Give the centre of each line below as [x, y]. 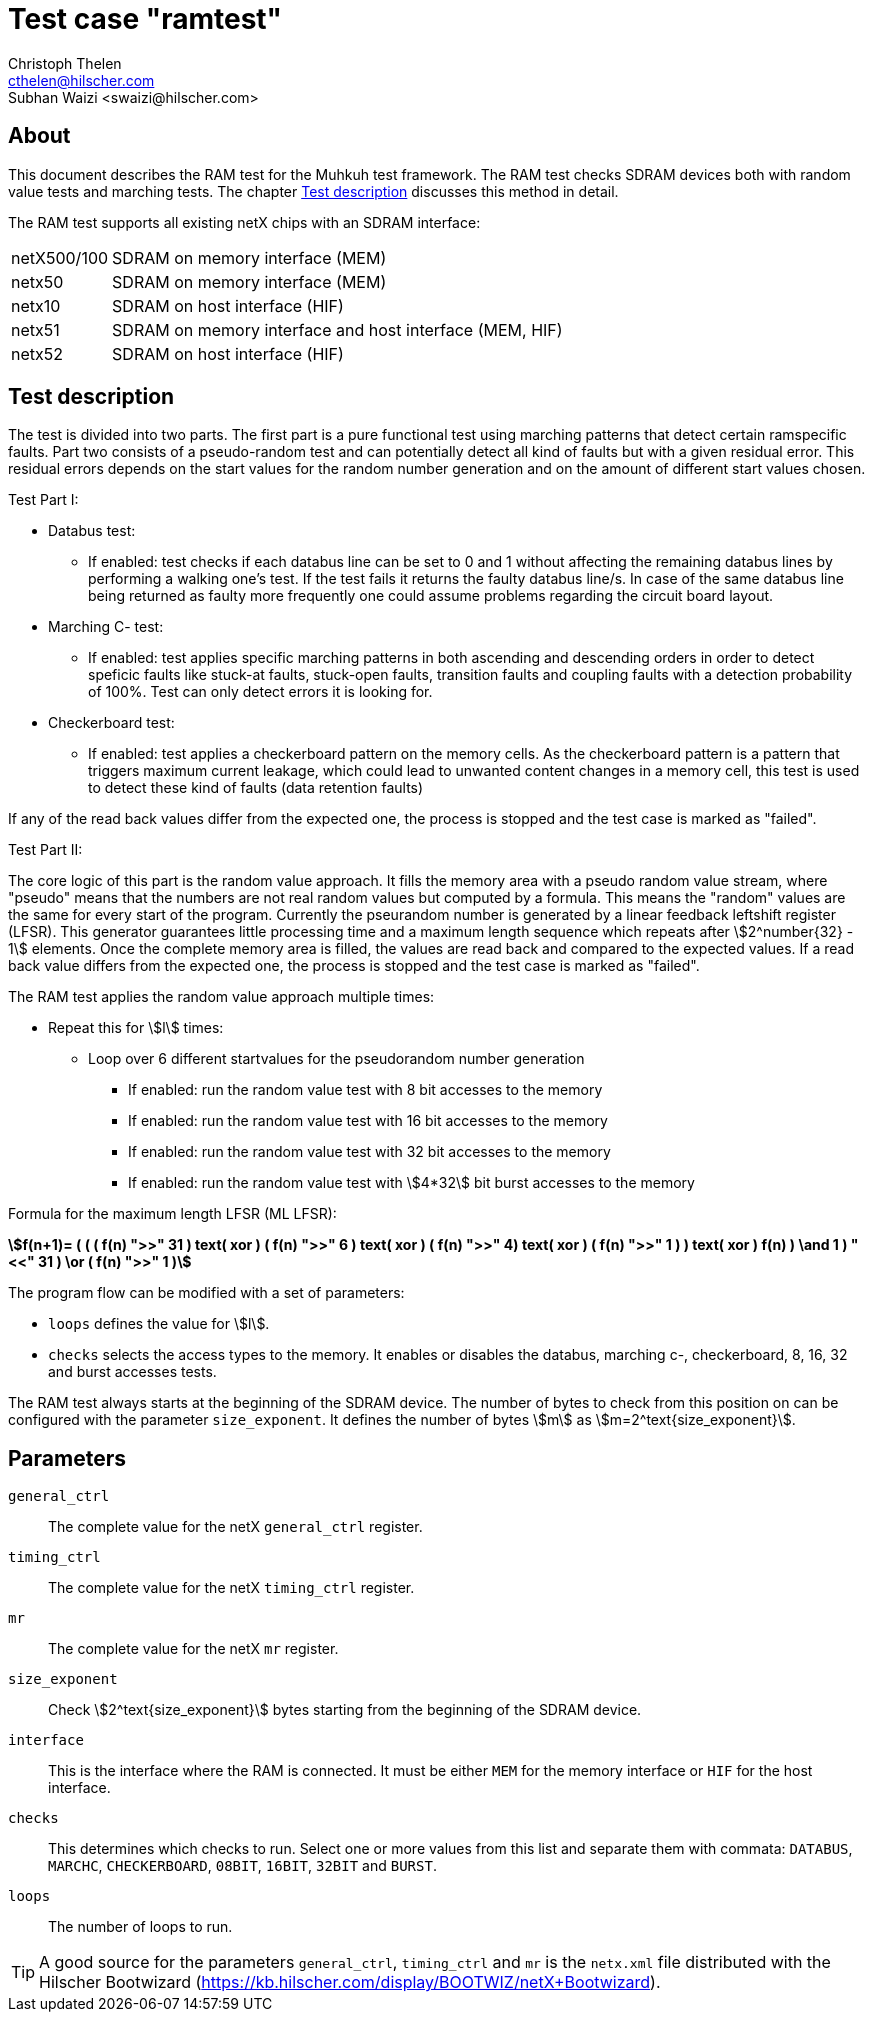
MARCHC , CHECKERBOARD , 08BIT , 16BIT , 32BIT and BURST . [242, 1866]
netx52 [37, 353]
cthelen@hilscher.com [81, 80]
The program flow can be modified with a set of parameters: [206, 1293]
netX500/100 [60, 257]
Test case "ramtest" [145, 19]
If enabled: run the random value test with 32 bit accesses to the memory [369, 1152]
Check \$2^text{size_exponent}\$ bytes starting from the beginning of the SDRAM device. [345, 1710]
